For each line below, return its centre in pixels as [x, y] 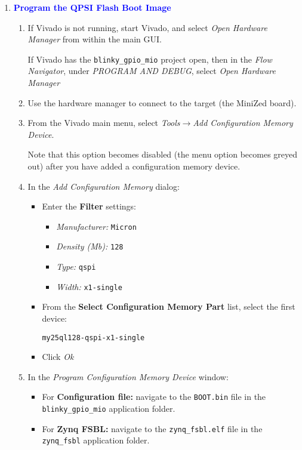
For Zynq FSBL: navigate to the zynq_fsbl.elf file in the [152, 428]
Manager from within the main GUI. [95, 39]
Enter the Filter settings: [89, 206]
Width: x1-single [89, 286]
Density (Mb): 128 [90, 246]
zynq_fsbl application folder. [96, 440]
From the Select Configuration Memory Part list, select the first [169, 306]
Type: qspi [76, 266]
